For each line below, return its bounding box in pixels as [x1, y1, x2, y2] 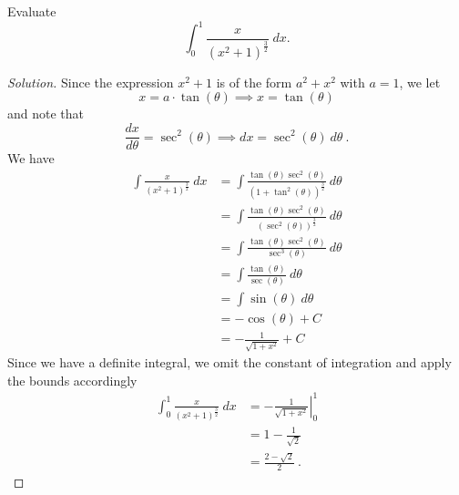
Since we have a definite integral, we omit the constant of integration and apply [7, 353, 452, 372]
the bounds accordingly [7, 370, 138, 389]
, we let [399, 72, 441, 91]
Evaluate [7, 2, 56, 20]
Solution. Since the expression [7, 72, 174, 91]
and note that [7, 104, 85, 123]
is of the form [216, 72, 292, 91]
